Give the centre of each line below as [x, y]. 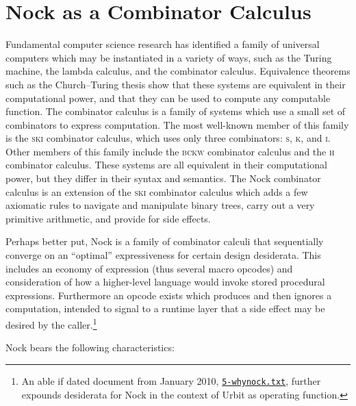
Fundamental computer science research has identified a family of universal [163, 44]
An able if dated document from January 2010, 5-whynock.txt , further [171, 380]
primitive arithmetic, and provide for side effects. [108, 218]
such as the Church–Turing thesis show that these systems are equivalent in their [176, 84]
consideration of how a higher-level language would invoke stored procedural [165, 282]
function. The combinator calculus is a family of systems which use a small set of [176, 111]
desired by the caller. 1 [51, 323]
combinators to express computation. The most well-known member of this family [177, 124]
